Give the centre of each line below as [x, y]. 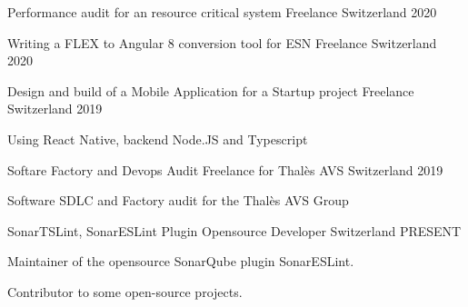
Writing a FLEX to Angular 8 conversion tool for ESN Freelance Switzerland [222, 42]
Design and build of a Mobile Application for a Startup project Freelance [211, 90]
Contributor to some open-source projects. [125, 291]
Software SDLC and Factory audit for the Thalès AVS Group [178, 200]
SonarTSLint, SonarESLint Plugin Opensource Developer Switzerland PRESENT [234, 230]
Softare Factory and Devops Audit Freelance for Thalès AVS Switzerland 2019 [225, 169]
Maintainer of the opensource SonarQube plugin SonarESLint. [181, 261]
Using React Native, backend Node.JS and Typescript [158, 139]
